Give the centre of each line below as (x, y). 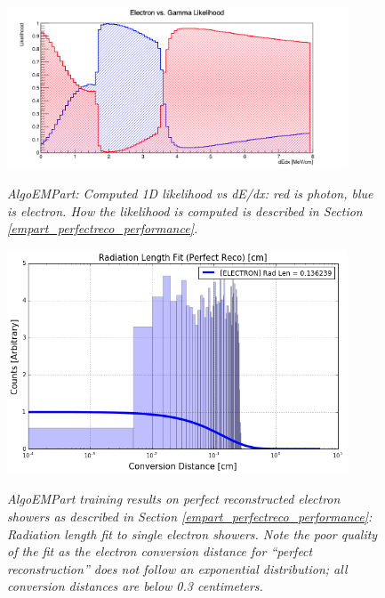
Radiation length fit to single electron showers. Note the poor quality (192, 533)
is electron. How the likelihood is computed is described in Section (185, 210)
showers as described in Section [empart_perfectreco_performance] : (190, 517)
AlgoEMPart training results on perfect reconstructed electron (174, 499)
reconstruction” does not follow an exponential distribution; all (177, 568)
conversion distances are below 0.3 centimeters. (135, 586)
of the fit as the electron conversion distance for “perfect (160, 551)
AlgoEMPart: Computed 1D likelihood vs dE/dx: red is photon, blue (190, 194)
